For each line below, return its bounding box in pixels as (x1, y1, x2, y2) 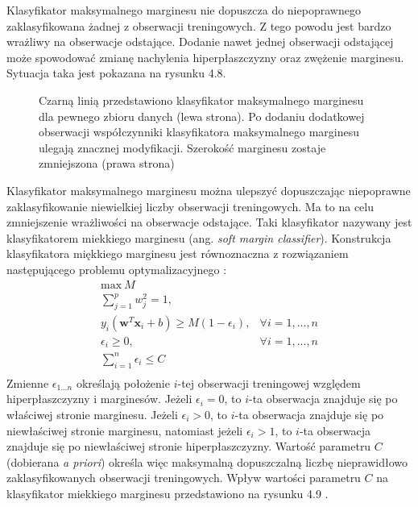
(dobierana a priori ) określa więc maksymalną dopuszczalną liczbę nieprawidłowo (6, 453, 408, 470)
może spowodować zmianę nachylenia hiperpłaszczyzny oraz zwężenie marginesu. (6, 48, 404, 65)
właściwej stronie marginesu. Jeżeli (6, 405, 178, 422)
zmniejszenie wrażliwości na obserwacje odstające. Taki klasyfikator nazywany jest (6, 214, 412, 231)
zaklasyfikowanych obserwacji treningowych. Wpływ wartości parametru (6, 469, 361, 486)
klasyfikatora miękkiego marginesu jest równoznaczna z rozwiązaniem (6, 245, 349, 262)
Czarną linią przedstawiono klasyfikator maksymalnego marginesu (39, 91, 364, 108)
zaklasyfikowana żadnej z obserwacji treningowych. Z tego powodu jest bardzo (6, 17, 391, 34)
